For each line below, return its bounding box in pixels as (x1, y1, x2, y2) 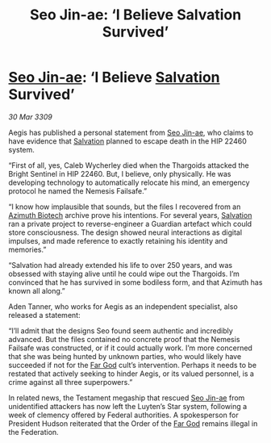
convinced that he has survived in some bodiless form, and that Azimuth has (8, 277, 263, 287)
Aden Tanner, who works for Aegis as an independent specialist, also (8, 301, 238, 311)
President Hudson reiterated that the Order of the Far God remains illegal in (8, 418, 258, 428)
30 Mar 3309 (8, 111, 52, 122)
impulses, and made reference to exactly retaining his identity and (8, 236, 228, 245)
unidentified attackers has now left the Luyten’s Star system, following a (8, 401, 248, 411)
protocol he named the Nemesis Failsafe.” (8, 186, 148, 195)
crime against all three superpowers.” (8, 377, 133, 387)
